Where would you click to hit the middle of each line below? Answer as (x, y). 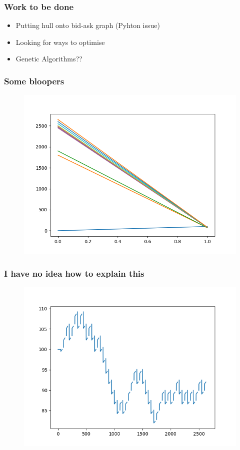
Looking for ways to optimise (60, 42)
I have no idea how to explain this (74, 273)
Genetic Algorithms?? (49, 59)
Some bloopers (34, 81)
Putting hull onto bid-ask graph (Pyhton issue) (88, 25)
